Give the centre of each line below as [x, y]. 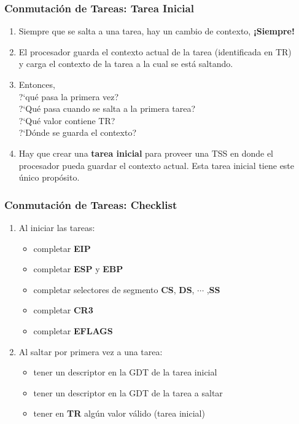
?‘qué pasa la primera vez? [69, 96]
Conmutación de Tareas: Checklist [91, 204]
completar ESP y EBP [78, 269]
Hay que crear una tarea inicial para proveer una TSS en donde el [146, 153]
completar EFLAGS [73, 330]
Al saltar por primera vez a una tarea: [91, 351]
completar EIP [62, 248]
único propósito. [49, 177]
